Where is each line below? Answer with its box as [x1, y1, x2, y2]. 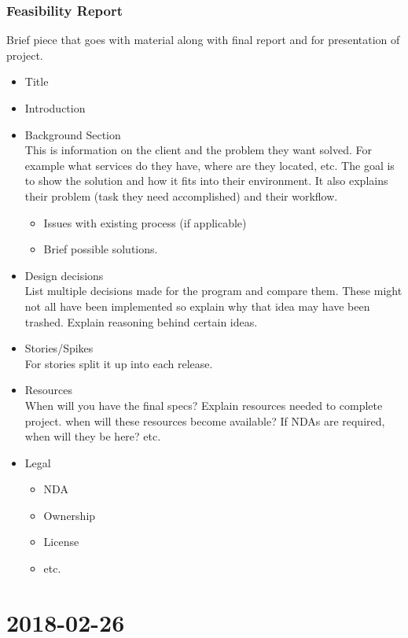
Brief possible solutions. [43, 241, 158, 257]
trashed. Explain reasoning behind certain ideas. [24, 313, 258, 330]
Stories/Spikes [24, 340, 94, 356]
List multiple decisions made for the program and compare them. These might [24, 282, 402, 299]
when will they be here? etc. [24, 428, 161, 444]
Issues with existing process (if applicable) [43, 214, 247, 230]
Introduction [24, 100, 86, 116]
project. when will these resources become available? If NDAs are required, [24, 412, 385, 429]
